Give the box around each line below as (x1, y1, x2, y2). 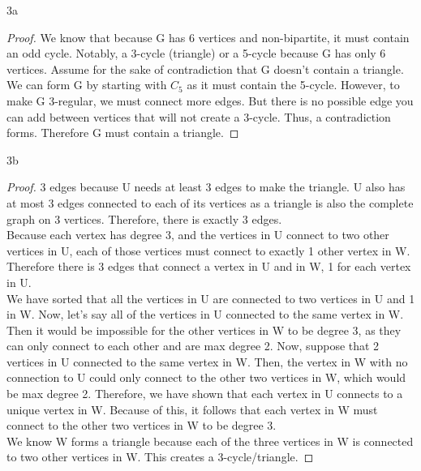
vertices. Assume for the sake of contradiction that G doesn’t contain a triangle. (6, 60, 404, 77)
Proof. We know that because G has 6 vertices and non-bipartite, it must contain (6, 28, 410, 45)
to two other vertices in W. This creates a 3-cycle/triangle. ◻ (6, 448, 314, 465)
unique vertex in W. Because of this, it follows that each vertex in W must (6, 400, 378, 417)
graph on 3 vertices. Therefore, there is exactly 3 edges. (6, 210, 282, 227)
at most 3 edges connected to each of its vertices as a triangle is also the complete (6, 194, 414, 211)
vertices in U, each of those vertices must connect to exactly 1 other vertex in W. (6, 242, 410, 259)
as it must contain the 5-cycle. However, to (187, 76, 400, 93)
